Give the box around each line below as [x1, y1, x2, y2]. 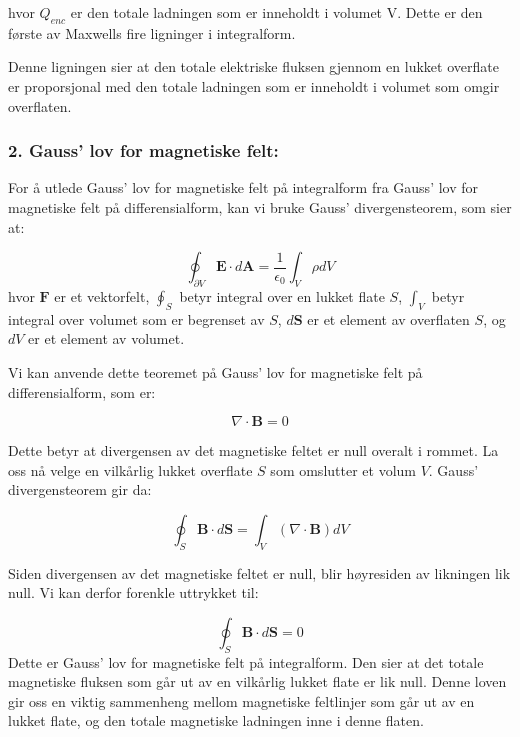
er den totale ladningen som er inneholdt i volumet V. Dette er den [70, 2, 483, 22]
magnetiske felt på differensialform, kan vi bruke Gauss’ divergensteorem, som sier [8, 196, 512, 217]
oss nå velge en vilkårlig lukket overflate [8, 459, 253, 480]
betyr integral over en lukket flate [179, 285, 385, 306]
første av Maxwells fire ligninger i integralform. [8, 22, 296, 43]
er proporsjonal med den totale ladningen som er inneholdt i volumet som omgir [8, 75, 500, 96]
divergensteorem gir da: [8, 479, 152, 500]
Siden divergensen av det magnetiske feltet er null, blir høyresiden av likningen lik [8, 562, 511, 583]
